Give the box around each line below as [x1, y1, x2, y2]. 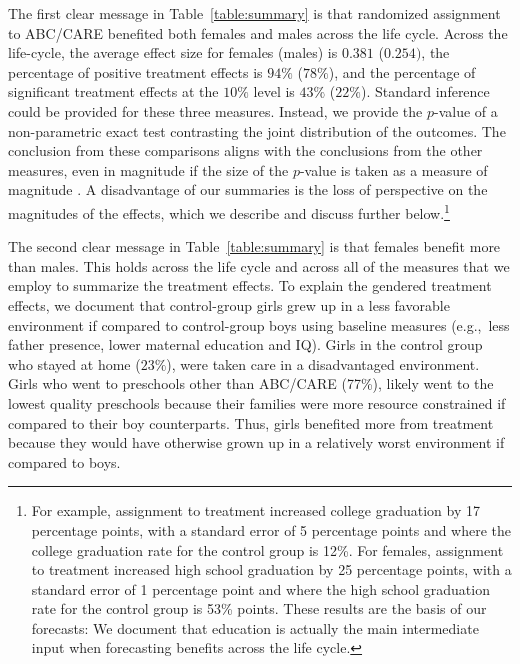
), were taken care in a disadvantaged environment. [166, 353, 480, 374]
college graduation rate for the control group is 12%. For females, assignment [31, 539, 504, 560]
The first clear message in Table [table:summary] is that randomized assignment [8, 3, 501, 23]
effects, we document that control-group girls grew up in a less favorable [8, 294, 450, 315]
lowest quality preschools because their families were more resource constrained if [8, 392, 506, 413]
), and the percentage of [328, 61, 476, 82]
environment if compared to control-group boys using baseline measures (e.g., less [8, 314, 510, 335]
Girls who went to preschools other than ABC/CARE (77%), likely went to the [8, 373, 494, 394]
